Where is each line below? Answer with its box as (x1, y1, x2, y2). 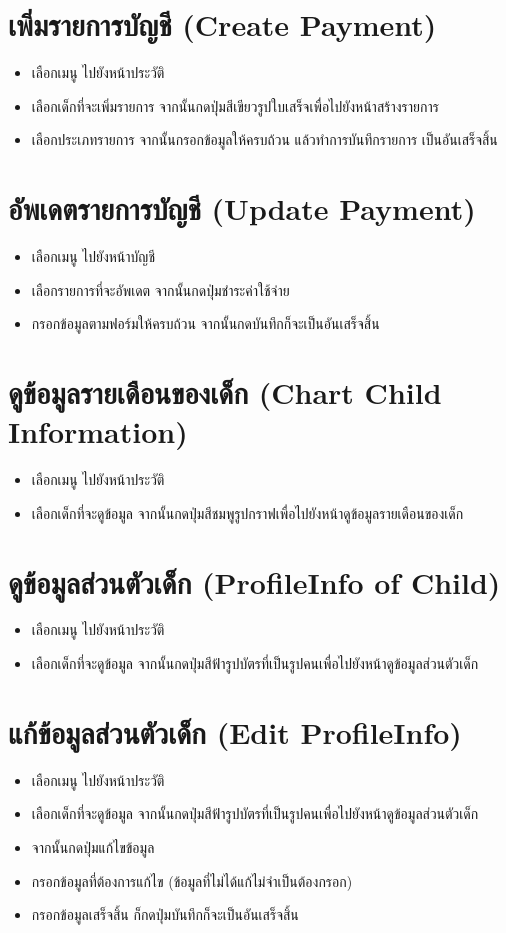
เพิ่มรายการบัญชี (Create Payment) (8, 4, 437, 45)
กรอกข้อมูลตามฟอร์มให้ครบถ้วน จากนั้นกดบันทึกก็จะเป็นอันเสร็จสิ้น (31, 313, 380, 334)
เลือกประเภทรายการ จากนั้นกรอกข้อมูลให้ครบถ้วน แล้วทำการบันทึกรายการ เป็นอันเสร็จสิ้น (31, 129, 498, 150)
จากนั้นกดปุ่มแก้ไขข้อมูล (31, 836, 155, 857)
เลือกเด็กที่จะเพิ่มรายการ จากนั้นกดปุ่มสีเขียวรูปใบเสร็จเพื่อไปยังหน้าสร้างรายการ (31, 95, 439, 116)
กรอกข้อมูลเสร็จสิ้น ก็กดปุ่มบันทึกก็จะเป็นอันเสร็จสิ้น (31, 904, 299, 925)
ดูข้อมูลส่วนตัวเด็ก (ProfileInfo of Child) (8, 561, 501, 602)
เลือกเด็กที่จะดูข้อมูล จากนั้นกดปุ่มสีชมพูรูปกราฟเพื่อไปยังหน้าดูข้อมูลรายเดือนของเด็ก (31, 502, 464, 523)
